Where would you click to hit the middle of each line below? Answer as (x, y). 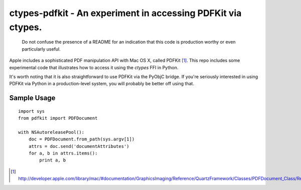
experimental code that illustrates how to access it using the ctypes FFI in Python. (94, 67)
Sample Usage (32, 98)
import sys (32, 111)
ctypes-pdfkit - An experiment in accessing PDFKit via (125, 13)
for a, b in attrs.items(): (63, 153)
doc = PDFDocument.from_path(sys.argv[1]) (82, 139)
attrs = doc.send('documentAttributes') (79, 146)
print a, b (53, 160)
